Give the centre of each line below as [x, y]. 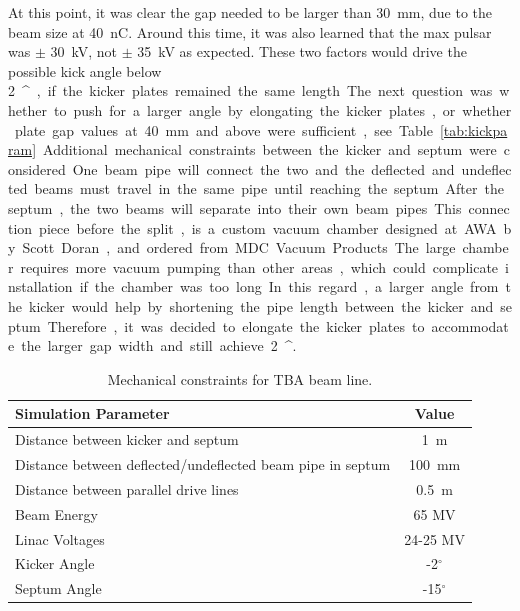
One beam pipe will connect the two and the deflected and [263, 168]
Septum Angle [58, 588]
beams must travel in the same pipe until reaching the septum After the [269, 188]
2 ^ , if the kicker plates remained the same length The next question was [250, 90]
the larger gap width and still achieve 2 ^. [159, 345]
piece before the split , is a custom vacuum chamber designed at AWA [268, 227]
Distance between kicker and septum [127, 439]
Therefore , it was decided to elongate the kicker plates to [236, 325]
